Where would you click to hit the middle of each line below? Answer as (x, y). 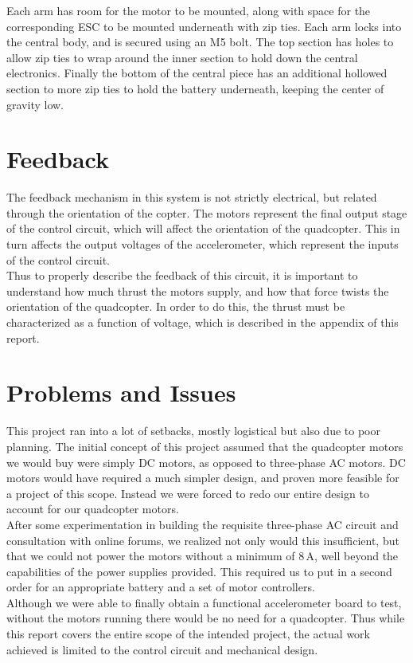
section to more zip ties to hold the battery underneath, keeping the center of (195, 88)
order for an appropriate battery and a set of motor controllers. (161, 587)
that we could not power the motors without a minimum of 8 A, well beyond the (203, 556)
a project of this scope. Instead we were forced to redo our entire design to (188, 493)
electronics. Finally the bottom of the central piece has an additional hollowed (197, 73)
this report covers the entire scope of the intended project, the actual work (189, 634)
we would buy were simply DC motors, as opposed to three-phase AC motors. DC (206, 462)
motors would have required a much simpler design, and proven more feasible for (203, 478)
